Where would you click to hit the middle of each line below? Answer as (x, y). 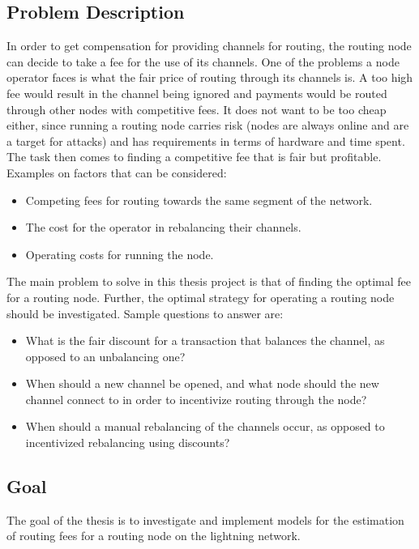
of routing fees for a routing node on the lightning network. (154, 536)
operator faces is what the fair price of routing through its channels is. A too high (210, 77)
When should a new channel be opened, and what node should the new (202, 383)
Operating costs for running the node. (120, 254)
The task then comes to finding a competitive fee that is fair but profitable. (194, 157)
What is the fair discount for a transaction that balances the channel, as (205, 340)
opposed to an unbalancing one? (105, 356)
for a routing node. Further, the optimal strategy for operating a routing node (201, 297)
